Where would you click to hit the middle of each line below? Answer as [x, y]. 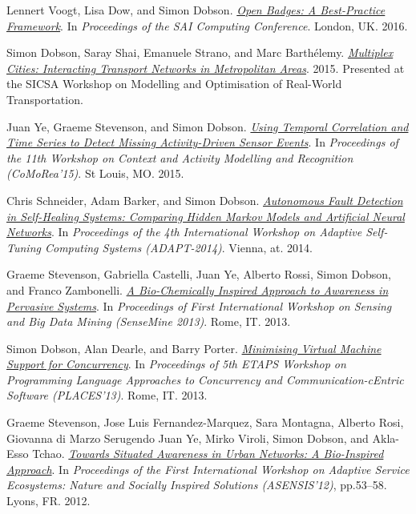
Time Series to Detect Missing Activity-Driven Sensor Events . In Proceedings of [202, 142]
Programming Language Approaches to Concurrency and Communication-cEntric [205, 379]
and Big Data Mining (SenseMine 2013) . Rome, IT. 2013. [149, 321]
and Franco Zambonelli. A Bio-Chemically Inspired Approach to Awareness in [198, 289]
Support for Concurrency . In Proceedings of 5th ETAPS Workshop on [176, 364]
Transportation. [45, 99]
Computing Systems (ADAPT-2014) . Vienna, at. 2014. [178, 247]
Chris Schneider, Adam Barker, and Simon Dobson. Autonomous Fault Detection [205, 200]
